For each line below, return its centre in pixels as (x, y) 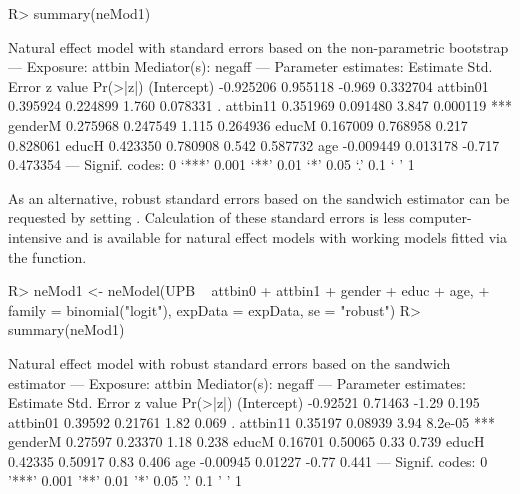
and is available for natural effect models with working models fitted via (286, 236)
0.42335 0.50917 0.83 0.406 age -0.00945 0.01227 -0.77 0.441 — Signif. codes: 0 (248, 460)
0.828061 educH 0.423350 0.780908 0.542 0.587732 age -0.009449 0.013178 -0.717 (254, 144)
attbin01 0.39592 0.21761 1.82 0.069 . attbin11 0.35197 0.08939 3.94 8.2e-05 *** (251, 421)
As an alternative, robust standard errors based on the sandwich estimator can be (259, 197)
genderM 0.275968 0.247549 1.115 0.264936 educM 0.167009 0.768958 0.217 (238, 124)
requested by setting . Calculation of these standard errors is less (206, 217)
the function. (47, 256)
